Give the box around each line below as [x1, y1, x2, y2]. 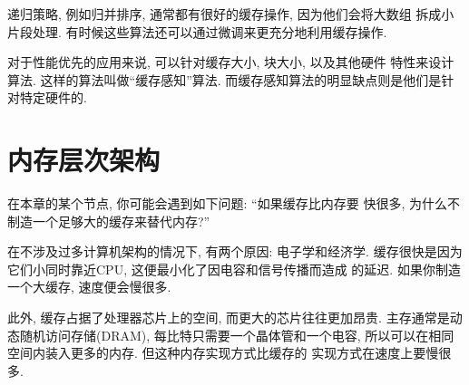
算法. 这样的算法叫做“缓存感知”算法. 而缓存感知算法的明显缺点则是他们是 [7, 70, 442, 89]
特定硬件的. [19, 88, 87, 107]
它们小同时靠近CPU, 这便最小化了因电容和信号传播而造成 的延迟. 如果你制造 [7, 259, 461, 278]
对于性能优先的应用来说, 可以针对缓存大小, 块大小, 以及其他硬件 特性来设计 [7, 53, 454, 72]
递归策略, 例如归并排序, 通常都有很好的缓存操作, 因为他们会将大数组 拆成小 [7, 5, 454, 23]
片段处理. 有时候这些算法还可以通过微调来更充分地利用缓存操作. [7, 22, 387, 41]
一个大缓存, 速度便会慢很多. [7, 277, 171, 296]
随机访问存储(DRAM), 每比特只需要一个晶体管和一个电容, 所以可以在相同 [19, 325, 454, 344]
